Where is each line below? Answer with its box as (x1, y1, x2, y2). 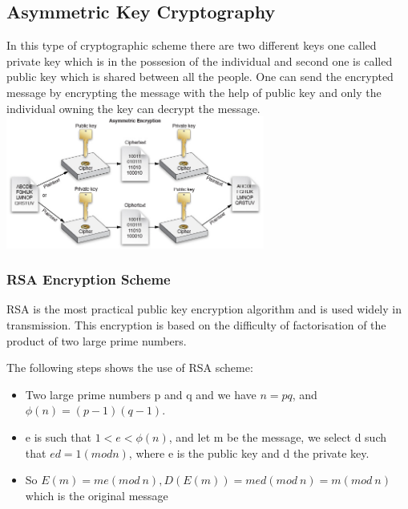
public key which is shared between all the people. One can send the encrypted (6, 68, 394, 85)
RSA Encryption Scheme (6, 269, 171, 289)
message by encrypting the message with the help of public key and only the (6, 83, 382, 100)
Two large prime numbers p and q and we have (25, 386, 257, 402)
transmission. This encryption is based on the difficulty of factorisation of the (6, 317, 386, 333)
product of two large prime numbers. (6, 332, 187, 349)
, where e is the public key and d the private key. (128, 444, 370, 461)
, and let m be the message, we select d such (168, 429, 387, 445)
